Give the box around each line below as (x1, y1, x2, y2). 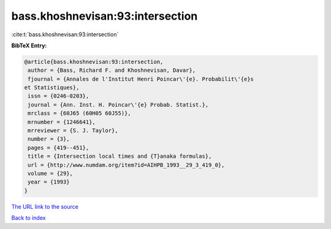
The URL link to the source (11, 203, 79, 210)
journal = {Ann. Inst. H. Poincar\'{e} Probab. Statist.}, (28, 101, 209, 108)
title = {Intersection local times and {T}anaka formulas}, (28, 153, 212, 160)
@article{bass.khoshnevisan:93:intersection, (24, 58, 164, 65)
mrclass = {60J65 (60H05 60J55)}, (28, 110, 131, 117)
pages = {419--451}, (28, 144, 89, 151)
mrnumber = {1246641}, (28, 118, 96, 125)
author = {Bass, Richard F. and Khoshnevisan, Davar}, (28, 67, 196, 74)
